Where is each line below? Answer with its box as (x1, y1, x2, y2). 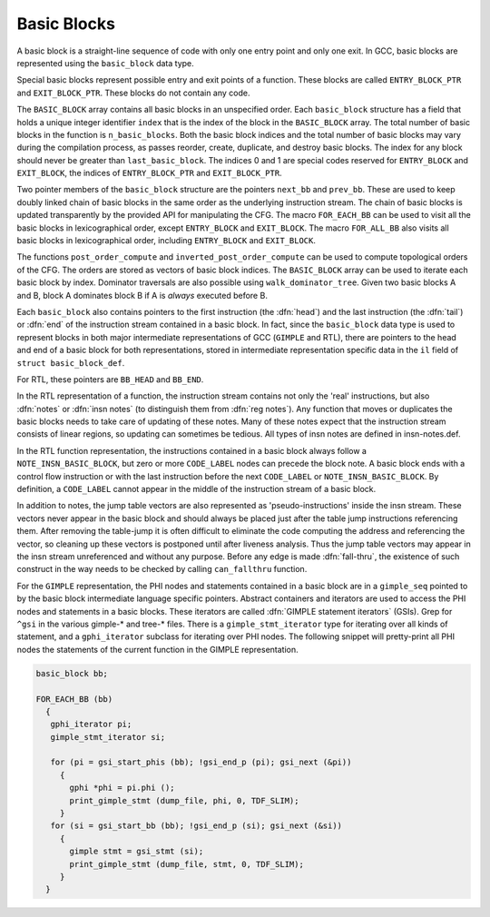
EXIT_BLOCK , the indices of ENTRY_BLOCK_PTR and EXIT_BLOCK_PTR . (16, 168, 282, 179)
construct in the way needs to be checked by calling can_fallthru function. (16, 564, 308, 575)
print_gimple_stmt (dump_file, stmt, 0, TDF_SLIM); (69, 859, 304, 869)
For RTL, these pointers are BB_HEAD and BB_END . (16, 373, 204, 385)
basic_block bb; (35, 668, 109, 678)
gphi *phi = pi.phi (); (69, 783, 176, 794)
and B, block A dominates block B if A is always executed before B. (16, 290, 268, 301)
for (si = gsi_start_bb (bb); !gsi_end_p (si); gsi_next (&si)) (50, 821, 343, 831)
